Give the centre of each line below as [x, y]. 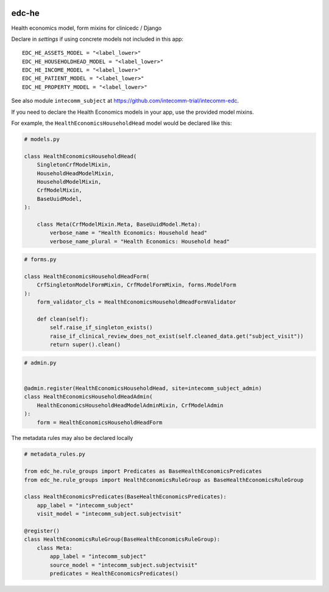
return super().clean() [85, 345]
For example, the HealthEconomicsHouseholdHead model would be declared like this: [122, 123]
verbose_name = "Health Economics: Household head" [129, 233]
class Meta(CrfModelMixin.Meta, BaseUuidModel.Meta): [119, 224]
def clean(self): [63, 319]
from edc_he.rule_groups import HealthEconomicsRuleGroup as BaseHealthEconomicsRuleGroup [164, 480]
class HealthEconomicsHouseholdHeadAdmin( [88, 397]
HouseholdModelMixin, [69, 182]
